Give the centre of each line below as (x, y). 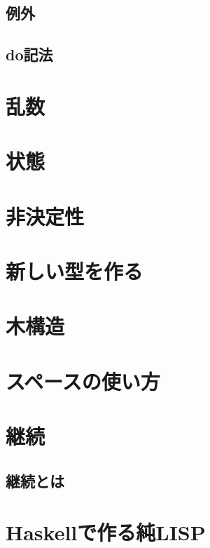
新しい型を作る (75, 270)
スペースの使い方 (83, 381)
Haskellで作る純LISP (106, 532)
